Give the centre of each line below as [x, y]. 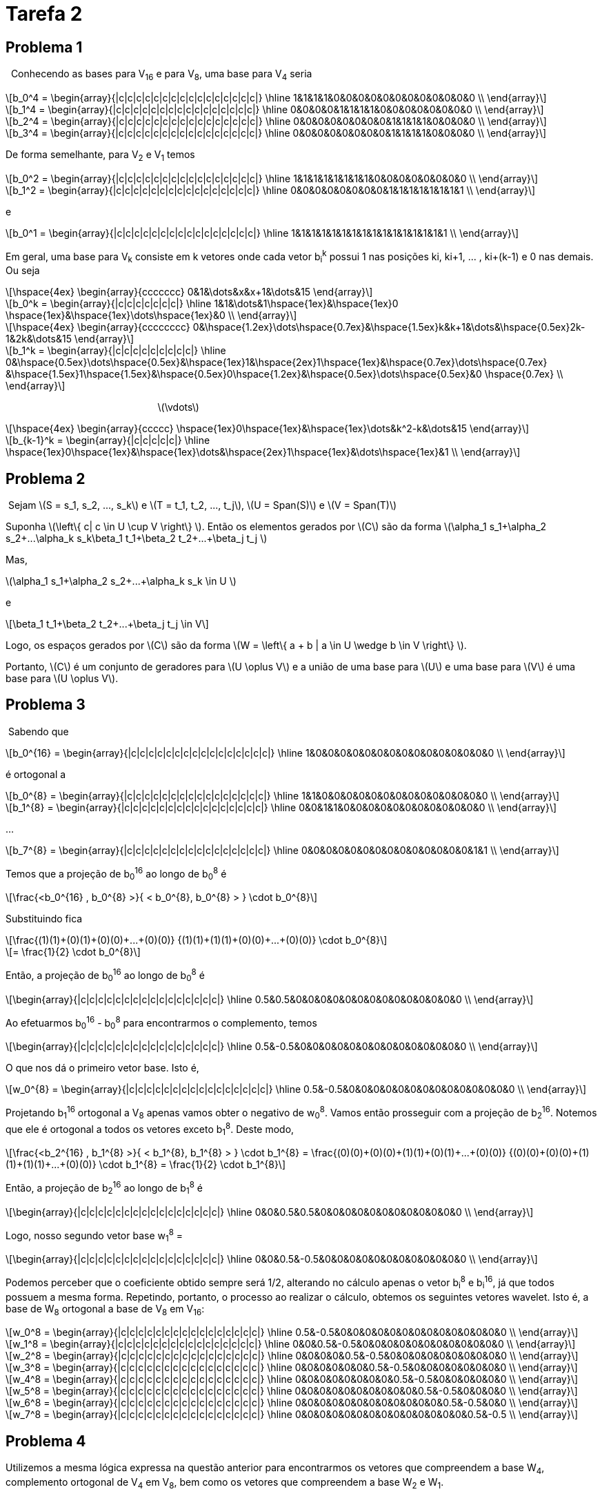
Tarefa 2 [44, 14]
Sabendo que [38, 731]
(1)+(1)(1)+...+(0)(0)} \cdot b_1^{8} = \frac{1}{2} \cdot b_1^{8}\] [146, 1165]
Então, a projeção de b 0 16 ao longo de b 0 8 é [105, 976]
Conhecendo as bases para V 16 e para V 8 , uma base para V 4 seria [161, 75]
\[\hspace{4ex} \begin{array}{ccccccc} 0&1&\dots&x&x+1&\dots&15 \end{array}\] [189, 292]
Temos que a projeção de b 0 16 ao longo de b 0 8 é [116, 874]
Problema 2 [46, 478]
